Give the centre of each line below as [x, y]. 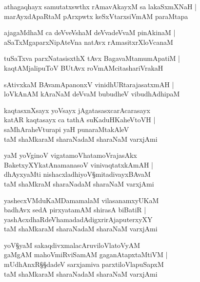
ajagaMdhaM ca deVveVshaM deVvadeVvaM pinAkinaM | [90, 32]
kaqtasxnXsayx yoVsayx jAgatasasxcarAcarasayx [77, 110]
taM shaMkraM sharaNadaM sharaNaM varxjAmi [79, 183]
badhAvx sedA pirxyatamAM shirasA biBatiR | [75, 210]
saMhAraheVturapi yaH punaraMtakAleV [67, 129]
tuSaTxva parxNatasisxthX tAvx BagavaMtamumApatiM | [92, 58]
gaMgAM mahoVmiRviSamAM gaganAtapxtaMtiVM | [86, 254]
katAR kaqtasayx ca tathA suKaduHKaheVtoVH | [80, 120]
